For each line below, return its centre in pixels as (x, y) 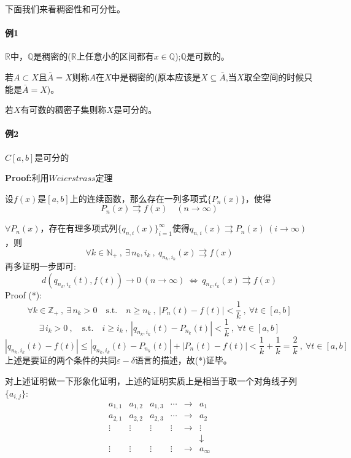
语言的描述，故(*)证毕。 (183, 360)
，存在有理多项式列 (79, 228)
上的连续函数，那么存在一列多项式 (138, 198)
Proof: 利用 (27, 178)
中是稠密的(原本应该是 (156, 76)
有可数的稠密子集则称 (64, 110)
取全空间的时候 (274, 76)
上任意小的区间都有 (115, 56)
